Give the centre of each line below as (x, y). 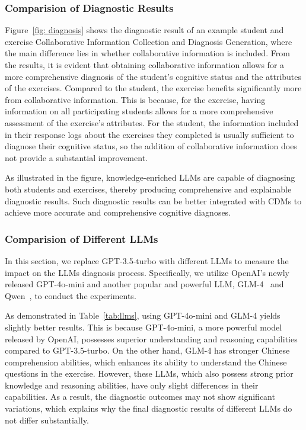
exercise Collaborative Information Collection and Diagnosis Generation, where (149, 41)
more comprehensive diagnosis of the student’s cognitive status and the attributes (153, 76)
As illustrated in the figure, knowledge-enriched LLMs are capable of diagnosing (150, 177)
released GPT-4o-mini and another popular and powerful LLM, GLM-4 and (144, 284)
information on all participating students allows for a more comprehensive (139, 111)
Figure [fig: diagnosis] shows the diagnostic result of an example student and (144, 30)
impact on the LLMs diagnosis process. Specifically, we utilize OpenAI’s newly (147, 272)
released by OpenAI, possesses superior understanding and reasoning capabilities (151, 338)
